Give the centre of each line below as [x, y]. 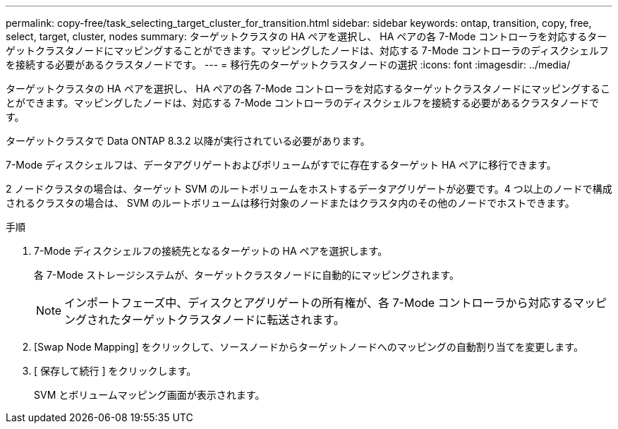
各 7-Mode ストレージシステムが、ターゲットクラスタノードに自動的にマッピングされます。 [247, 275]
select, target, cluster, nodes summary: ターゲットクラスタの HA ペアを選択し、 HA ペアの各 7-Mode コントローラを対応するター [307, 36]
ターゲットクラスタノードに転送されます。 [233, 320]
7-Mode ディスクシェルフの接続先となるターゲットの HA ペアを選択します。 [211, 251]
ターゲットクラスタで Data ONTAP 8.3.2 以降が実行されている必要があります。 [188, 141]
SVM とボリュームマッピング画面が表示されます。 [150, 395]
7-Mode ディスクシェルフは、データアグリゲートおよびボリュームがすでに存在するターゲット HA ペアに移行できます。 [281, 165]
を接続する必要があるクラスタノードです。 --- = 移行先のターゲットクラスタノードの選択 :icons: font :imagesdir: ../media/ [288, 65]
